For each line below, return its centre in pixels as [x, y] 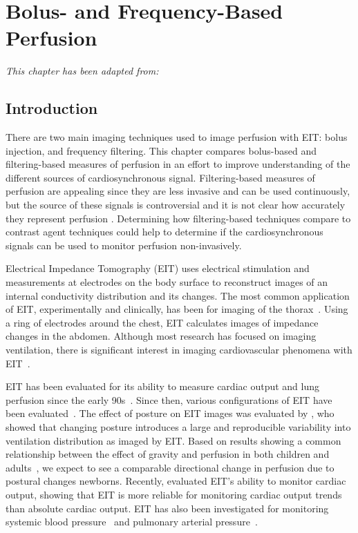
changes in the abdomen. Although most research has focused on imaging [161, 336]
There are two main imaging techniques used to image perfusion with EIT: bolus [177, 137]
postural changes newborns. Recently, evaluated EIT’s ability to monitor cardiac [176, 481]
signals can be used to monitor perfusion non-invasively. [124, 245]
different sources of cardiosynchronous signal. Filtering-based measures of [160, 177]
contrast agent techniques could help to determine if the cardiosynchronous [164, 232]
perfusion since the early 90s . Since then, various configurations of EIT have [169, 399]
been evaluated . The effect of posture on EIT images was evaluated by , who [170, 413]
